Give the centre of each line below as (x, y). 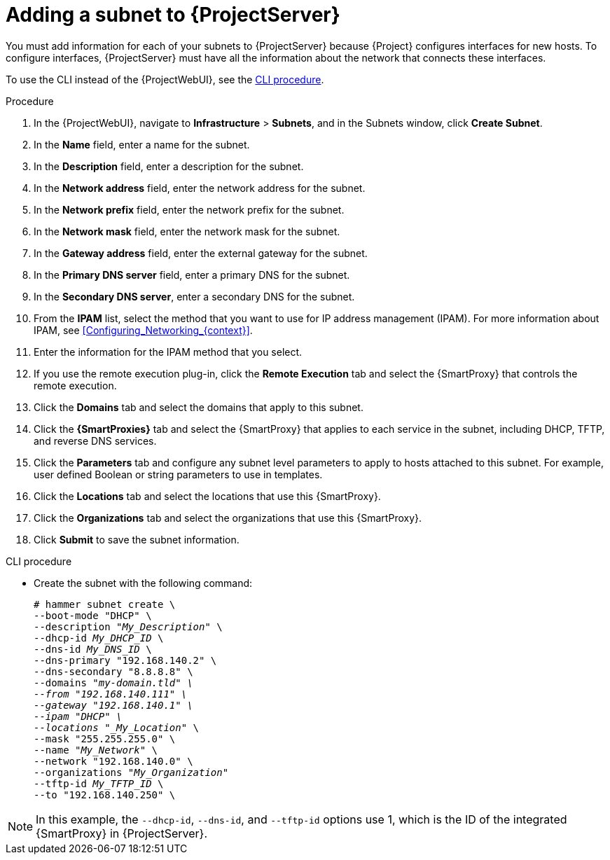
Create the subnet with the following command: (143, 583)
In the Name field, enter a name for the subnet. (142, 144)
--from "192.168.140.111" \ (111, 694)
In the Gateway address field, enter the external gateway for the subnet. (201, 253)
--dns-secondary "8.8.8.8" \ (113, 671)
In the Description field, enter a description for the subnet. (169, 166)
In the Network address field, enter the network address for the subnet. (200, 188)
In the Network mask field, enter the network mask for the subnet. (187, 231)
